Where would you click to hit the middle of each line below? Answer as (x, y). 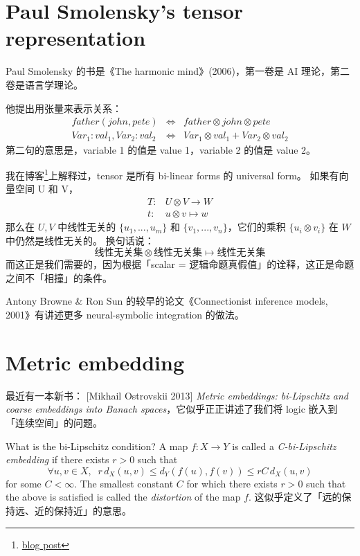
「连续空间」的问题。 (54, 422)
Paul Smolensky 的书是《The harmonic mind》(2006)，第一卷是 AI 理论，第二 (178, 71)
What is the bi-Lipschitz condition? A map (97, 446)
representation (76, 38)
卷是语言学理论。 (44, 84)
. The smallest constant (124, 483)
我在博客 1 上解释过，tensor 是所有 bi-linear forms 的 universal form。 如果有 (172, 174)
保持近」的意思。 (92, 510)
